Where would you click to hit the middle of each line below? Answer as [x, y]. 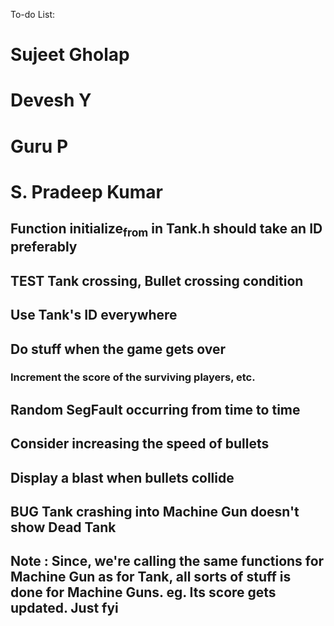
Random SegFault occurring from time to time [155, 409]
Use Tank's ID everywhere [94, 315]
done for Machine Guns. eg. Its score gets [143, 592]
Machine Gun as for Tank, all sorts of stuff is [151, 577]
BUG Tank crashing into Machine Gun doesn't [155, 511]
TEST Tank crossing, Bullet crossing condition [157, 280]
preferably [44, 247]
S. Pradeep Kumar [87, 191]
